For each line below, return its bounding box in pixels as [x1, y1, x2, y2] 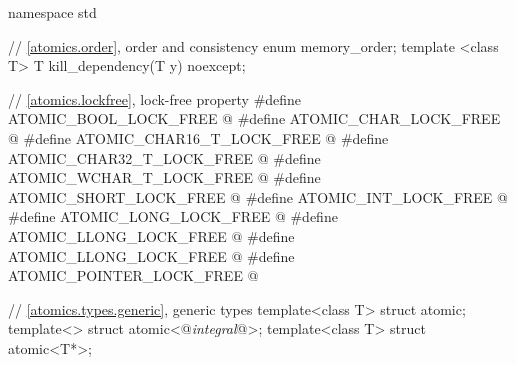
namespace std [8, 2, 97, 22]
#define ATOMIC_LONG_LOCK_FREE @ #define [8, 206, 338, 227]
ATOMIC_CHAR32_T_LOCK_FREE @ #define [8, 147, 321, 168]
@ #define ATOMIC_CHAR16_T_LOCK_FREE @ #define [8, 127, 389, 148]
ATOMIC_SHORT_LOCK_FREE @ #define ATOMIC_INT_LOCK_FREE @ [8, 186, 508, 207]
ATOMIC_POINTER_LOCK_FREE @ [8, 265, 259, 286]
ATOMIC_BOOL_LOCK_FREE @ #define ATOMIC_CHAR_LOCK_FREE [8, 108, 501, 129]
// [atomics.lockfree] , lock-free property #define [8, 88, 302, 109]
